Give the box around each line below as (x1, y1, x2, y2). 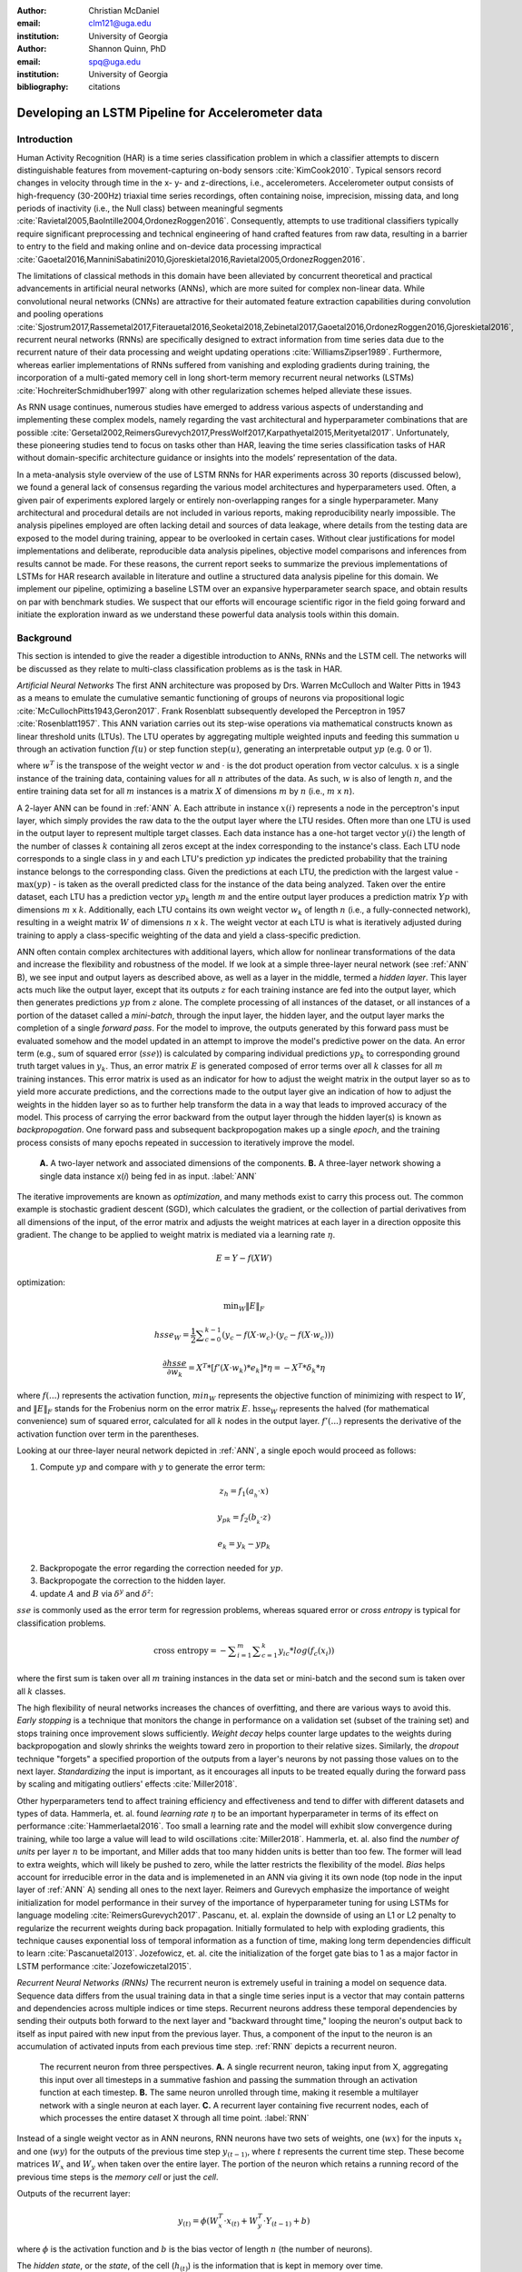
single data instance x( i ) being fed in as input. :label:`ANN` (39, 1171, 258, 1181)
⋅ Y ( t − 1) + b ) (262, 2216, 310, 2228)
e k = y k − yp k (217, 1539, 271, 1551)
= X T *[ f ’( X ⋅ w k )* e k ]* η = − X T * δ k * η (187, 1361, 326, 1375)
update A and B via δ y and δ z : (39, 1587, 153, 1599)
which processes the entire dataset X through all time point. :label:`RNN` (39, 2113, 310, 2124)
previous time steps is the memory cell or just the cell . (16, 2171, 219, 2182)
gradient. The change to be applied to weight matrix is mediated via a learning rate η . (16, 1230, 336, 1241)
